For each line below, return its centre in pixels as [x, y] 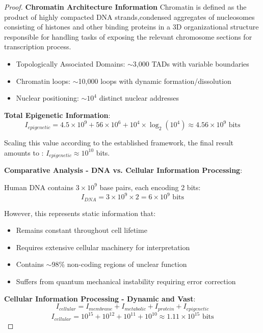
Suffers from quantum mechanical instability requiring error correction [126, 281]
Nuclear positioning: [47, 98]
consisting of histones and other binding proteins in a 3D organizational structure [131, 27]
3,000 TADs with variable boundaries [191, 63]
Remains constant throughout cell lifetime [82, 230]
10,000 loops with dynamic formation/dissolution [155, 81]
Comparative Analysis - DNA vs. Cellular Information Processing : [123, 170]
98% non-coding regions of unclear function [119, 264]
